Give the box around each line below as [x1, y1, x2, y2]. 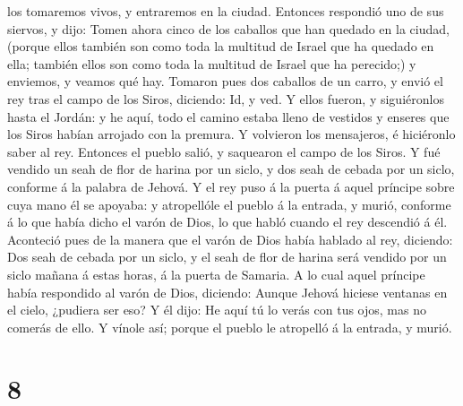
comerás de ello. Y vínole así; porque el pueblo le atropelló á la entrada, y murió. [7, 317, 452, 336]
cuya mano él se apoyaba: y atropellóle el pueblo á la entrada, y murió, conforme [7, 194, 451, 213]
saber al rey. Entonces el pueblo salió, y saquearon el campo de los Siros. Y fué [7, 142, 441, 160]
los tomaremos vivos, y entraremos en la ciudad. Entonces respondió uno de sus [7, 2, 444, 20]
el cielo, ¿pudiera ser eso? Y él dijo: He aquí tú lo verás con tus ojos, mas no [7, 300, 426, 319]
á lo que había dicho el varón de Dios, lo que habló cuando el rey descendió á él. [7, 212, 448, 231]
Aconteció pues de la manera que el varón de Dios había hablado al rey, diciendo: [7, 229, 453, 248]
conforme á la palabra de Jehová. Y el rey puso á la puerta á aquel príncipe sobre [7, 177, 455, 195]
